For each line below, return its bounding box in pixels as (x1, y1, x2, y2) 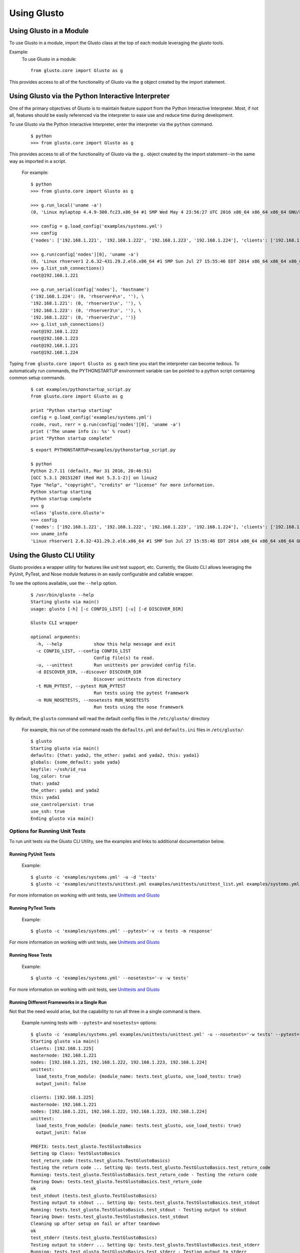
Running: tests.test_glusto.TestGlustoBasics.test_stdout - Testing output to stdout (30, 1207, 247, 1212)
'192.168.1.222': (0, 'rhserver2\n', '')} (30, 315, 136, 320)
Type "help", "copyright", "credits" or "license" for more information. (30, 482, 215, 488)
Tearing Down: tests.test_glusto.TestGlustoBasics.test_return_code (30, 1179, 202, 1185)
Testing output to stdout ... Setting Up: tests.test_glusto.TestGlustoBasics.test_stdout (30, 1200, 260, 1205)
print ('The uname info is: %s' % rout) (30, 429, 131, 434)
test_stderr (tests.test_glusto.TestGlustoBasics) (30, 1235, 157, 1240)
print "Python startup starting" (30, 407, 112, 413)
